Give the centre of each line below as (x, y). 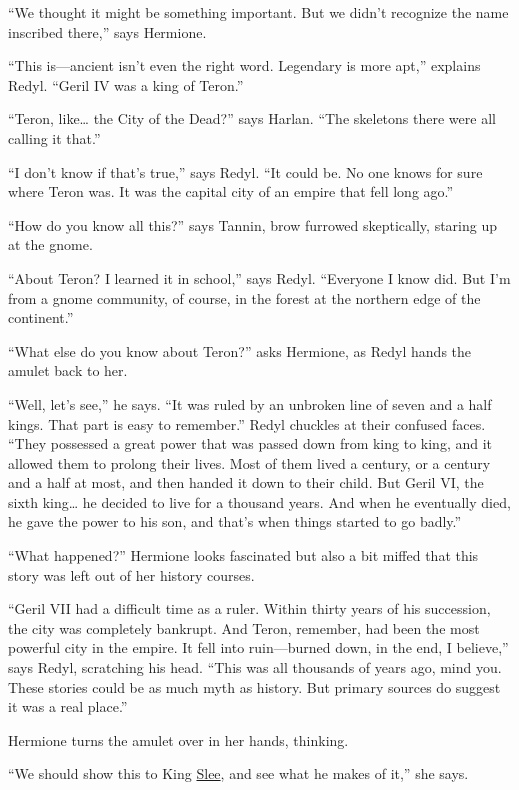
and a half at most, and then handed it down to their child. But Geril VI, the (246, 482)
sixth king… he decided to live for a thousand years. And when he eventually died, (259, 501)
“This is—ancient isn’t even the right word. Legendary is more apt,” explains (244, 65)
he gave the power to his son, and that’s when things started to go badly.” (235, 521)
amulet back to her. (68, 370)
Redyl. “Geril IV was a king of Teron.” (126, 84)
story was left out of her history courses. (131, 574)
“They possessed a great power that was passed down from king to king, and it (250, 443)
